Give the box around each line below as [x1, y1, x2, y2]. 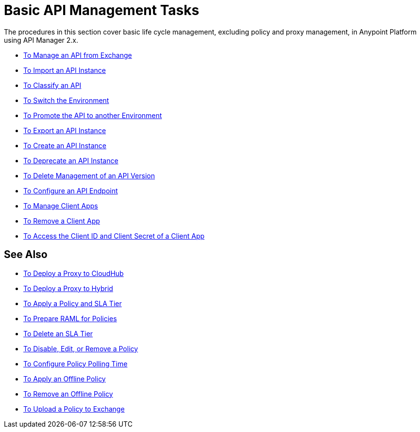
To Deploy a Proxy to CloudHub [23, 269, 124, 277]
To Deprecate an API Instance [23, 156, 118, 165]
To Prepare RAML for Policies [23, 314, 117, 323]
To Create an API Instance [23, 141, 106, 150]
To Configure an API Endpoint [23, 186, 118, 195]
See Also [4, 248, 48, 261]
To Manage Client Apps [23, 201, 98, 210]
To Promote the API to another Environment [23, 111, 162, 120]
